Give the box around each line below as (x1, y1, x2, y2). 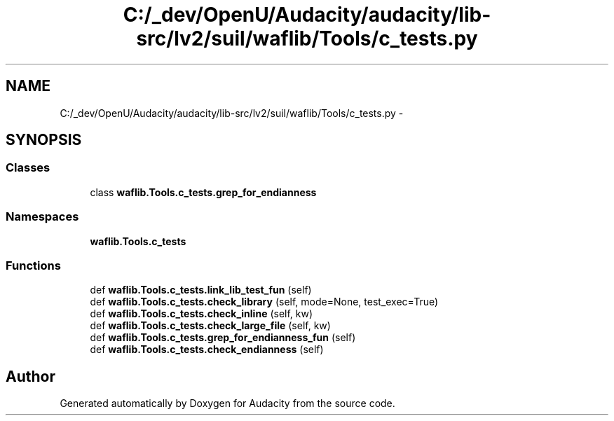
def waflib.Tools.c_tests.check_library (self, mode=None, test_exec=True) (90, 296, 439, 308)
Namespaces (6, 209, 79, 224)
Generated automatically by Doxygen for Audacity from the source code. (60, 397, 395, 410)
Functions (6, 258, 61, 272)
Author (6, 367, 55, 385)
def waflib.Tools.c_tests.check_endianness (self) (90, 343, 324, 356)
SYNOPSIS (6, 131, 82, 149)
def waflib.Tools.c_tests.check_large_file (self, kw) (90, 319, 331, 332)
